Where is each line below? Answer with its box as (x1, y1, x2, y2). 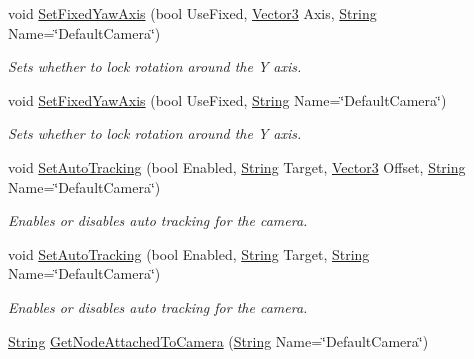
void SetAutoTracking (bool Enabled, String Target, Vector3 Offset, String (8, 156, 466, 177)
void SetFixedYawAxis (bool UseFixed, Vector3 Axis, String (8, 3, 377, 23)
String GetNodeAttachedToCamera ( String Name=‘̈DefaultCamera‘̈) (8, 330, 429, 351)
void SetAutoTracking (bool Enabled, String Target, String (8, 243, 370, 264)
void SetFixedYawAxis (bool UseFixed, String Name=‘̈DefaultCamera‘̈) (8, 89, 447, 110)
